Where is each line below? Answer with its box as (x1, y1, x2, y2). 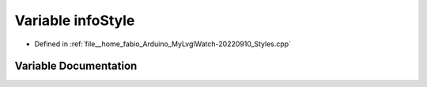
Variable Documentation (14, 60, 138, 73)
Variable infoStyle (14, 12, 135, 29)
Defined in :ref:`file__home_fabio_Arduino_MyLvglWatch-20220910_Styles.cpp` (34, 39, 292, 49)
